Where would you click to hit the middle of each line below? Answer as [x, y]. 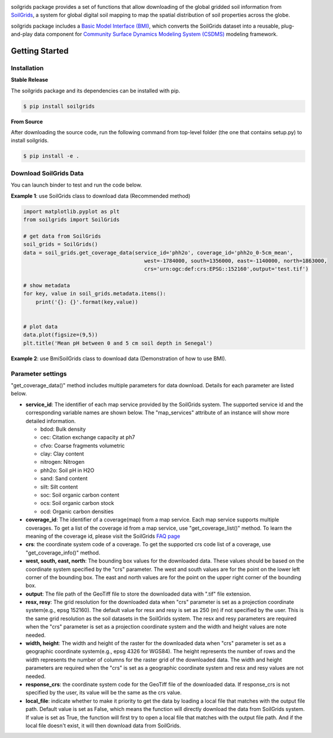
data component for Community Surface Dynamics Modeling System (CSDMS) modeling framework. [156, 34]
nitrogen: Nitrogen [62, 462]
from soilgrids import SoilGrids [71, 220]
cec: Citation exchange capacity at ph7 [88, 437]
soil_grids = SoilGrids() [61, 245]
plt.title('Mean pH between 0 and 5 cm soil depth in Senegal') [118, 343]
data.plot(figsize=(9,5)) [61, 335]
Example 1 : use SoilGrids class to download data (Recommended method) [101, 196]
